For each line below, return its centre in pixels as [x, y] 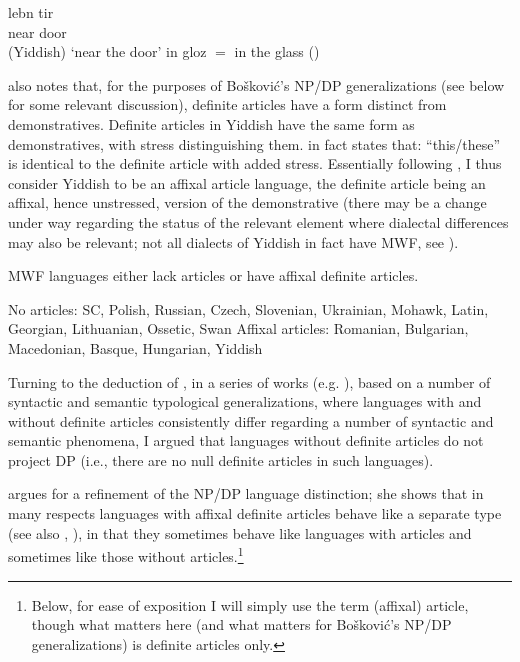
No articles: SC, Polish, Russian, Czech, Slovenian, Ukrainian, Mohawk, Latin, [248, 308]
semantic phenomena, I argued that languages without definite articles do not [246, 440]
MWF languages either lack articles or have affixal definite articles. [213, 275]
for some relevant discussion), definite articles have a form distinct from [227, 104]
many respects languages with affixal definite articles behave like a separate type [255, 513]
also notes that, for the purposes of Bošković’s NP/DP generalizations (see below [256, 84]
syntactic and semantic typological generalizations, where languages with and [245, 401]
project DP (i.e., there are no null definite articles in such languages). [221, 459]
